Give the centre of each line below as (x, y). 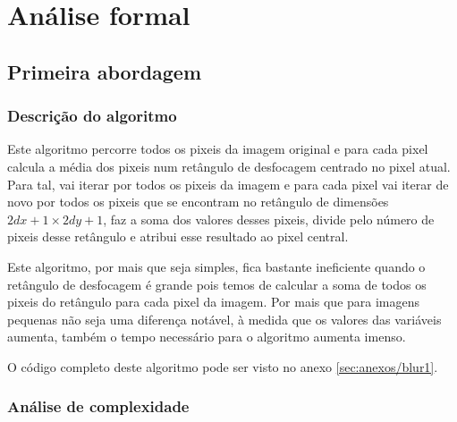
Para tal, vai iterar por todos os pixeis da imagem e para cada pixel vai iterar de (228, 184)
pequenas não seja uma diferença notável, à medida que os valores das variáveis (224, 319)
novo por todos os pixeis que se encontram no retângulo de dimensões (198, 202)
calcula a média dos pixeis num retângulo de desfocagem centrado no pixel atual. (229, 166)
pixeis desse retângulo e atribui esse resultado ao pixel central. (178, 236)
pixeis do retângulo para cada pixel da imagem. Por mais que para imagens (214, 302)
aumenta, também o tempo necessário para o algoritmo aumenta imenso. (207, 337)
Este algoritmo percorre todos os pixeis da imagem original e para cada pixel (218, 149)
